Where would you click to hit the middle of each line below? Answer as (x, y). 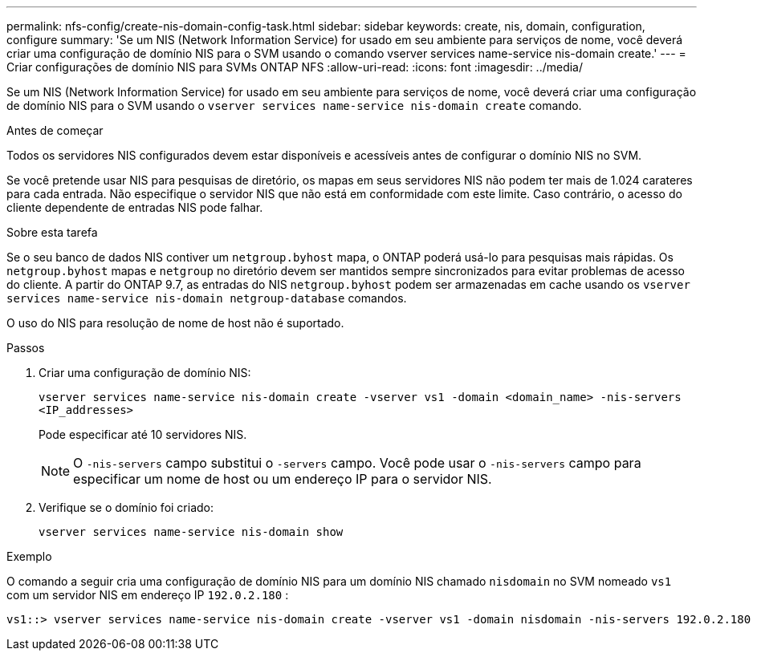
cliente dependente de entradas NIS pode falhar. (135, 207)
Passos (26, 348)
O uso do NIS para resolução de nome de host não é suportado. (175, 323)
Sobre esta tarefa (52, 232)
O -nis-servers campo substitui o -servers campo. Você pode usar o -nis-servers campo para (357, 463)
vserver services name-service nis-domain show (191, 532)
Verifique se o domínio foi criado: (126, 507)
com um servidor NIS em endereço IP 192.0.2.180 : (148, 595)
